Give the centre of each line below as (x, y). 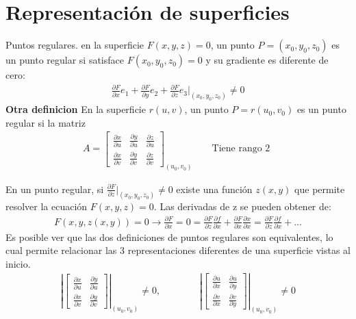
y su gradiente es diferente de (267, 60)
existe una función (214, 189)
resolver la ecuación (47, 206)
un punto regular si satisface (65, 60)
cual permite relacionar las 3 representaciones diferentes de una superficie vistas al (178, 250)
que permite (320, 189)
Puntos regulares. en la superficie (75, 45)
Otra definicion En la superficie (76, 109)
